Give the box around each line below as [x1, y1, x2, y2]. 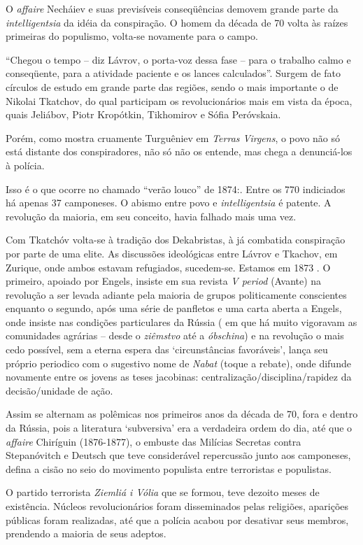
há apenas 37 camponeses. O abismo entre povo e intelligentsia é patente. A [6, 195, 332, 210]
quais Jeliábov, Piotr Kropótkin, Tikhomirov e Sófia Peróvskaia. [6, 107, 281, 122]
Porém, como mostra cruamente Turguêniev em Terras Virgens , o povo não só [6, 130, 341, 145]
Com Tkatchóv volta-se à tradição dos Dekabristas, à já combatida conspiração [6, 232, 346, 247]
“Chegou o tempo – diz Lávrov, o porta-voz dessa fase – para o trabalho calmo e [6, 52, 351, 66]
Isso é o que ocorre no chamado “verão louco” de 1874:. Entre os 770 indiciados [6, 181, 346, 196]
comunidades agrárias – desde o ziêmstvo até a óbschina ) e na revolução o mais [6, 328, 344, 343]
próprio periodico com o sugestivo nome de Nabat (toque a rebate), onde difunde [6, 355, 351, 370]
